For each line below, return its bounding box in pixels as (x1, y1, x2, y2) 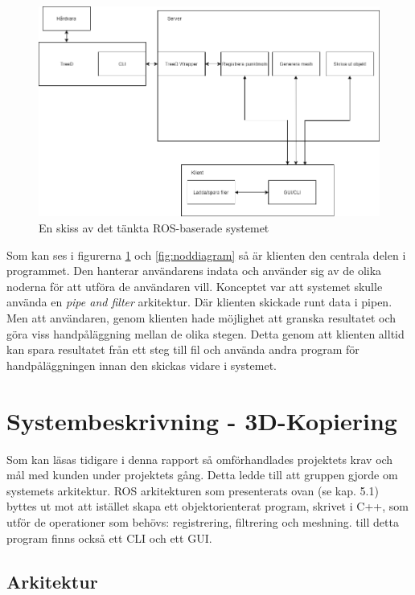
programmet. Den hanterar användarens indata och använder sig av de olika (6, 262, 382, 279)
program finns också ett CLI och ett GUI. (6, 529, 212, 546)
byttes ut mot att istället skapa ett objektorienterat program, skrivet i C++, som (6, 498, 409, 515)
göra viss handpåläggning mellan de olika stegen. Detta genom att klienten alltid (6, 325, 405, 342)
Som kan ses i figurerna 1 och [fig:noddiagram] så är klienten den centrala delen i (6, 246, 406, 263)
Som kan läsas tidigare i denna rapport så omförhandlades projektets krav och (6, 450, 393, 467)
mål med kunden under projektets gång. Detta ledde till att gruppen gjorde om (6, 466, 398, 483)
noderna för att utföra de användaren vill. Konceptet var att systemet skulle (6, 277, 383, 294)
